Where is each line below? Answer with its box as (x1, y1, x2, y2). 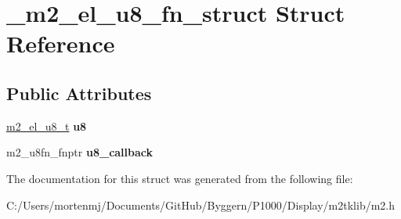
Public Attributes (6, 81, 152, 105)
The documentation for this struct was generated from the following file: (6, 170, 353, 186)
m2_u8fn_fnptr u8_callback (6, 144, 154, 160)
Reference (6, 27, 115, 59)
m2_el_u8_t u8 (6, 117, 87, 134)
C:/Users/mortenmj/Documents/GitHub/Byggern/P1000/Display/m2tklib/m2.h (6, 196, 396, 213)
